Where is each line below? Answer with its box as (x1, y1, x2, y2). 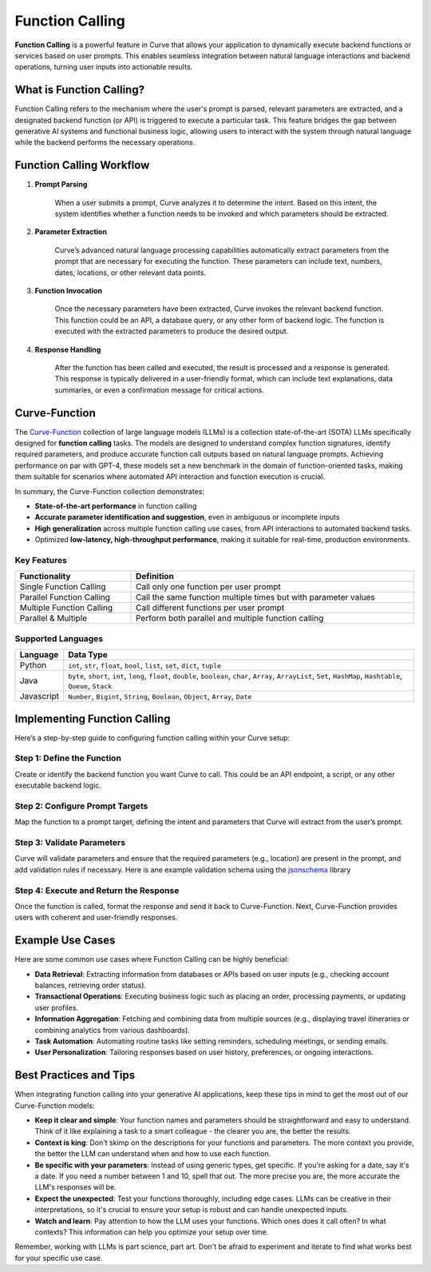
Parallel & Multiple (19, 612, 88, 624)
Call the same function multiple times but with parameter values (136, 592, 375, 603)
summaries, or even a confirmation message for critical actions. (54, 385, 265, 395)
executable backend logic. (14, 780, 101, 791)
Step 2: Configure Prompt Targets (14, 800, 148, 811)
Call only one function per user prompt (136, 581, 281, 592)
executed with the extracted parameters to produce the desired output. (54, 326, 289, 336)
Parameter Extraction (34, 227, 108, 237)
